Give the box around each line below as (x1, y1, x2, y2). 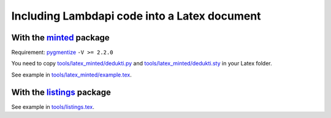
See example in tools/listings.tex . (11, 103, 94, 110)
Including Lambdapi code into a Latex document (11, 9, 261, 23)
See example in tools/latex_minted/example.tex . (11, 71, 132, 78)
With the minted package (11, 32, 110, 43)
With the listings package (11, 87, 112, 97)
